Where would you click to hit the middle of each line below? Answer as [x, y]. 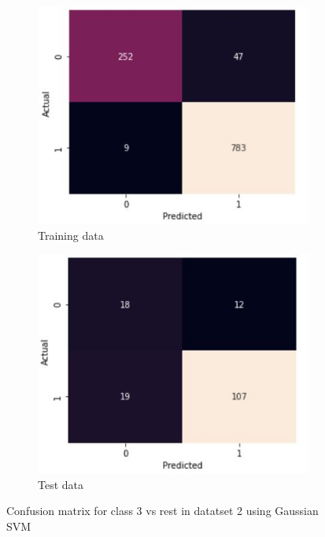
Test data [61, 484]
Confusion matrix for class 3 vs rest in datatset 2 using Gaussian [162, 511]
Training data [71, 235]
